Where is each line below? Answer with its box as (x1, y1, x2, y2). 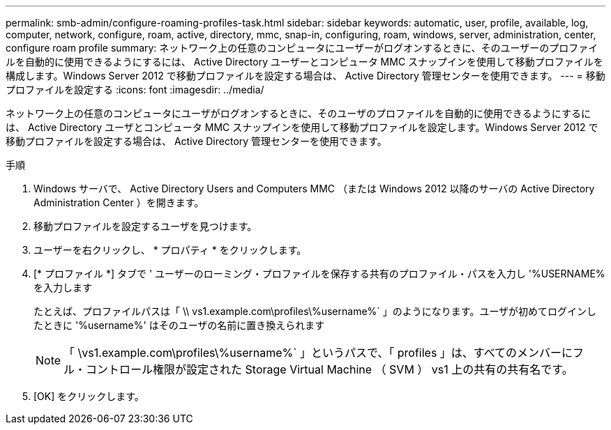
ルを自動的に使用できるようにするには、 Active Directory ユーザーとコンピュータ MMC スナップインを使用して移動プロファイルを (6, 56, 603, 68)
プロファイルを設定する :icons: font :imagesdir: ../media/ (6, 84, 264, 95)
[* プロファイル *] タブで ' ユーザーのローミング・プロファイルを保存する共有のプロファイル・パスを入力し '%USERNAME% (33, 268, 605, 279)
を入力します (33, 282, 92, 293)
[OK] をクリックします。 (33, 390, 144, 402)
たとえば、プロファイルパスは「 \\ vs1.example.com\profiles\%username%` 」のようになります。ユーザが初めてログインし (33, 305, 597, 317)
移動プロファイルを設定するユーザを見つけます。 (33, 220, 257, 232)
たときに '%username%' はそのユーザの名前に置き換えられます (33, 319, 325, 331)
